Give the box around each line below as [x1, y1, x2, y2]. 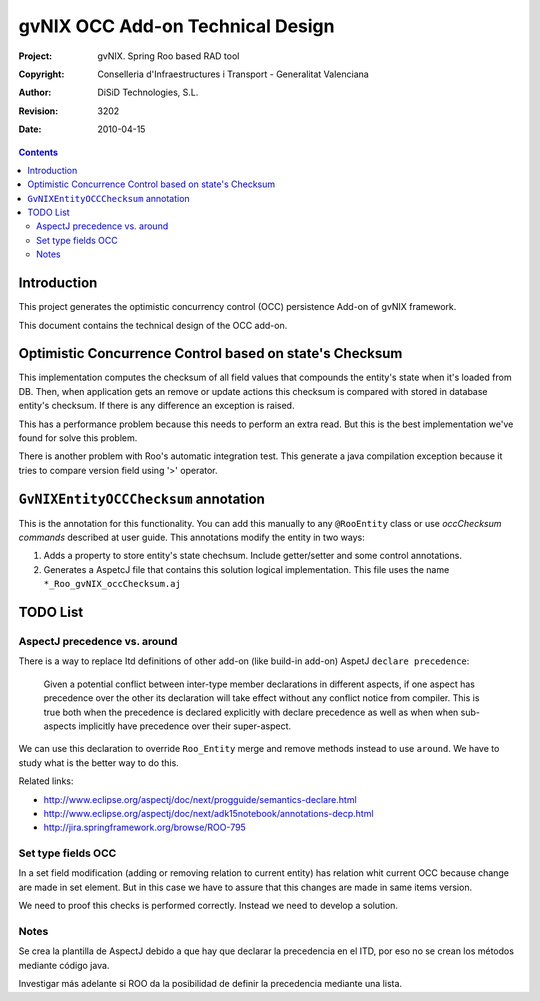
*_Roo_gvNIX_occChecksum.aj [43, 578, 182, 590]
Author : [18, 86, 52, 99]
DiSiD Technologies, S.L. [97, 86, 199, 99]
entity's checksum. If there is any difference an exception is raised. [18, 400, 295, 412]
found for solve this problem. [18, 432, 138, 444]
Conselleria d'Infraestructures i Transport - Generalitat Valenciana [97, 68, 369, 80]
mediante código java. [18, 959, 110, 971]
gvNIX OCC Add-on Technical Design [18, 15, 335, 37]
